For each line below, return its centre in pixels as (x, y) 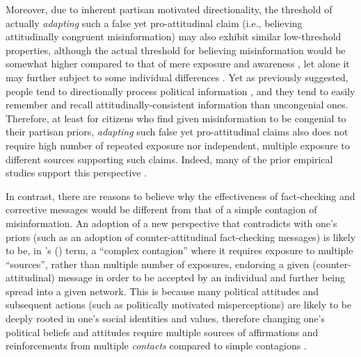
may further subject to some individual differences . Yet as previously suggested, (177, 77)
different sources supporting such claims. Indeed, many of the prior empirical (169, 159)
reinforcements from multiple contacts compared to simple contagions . (156, 346)
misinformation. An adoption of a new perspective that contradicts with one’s (171, 223)
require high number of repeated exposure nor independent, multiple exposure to (178, 145)
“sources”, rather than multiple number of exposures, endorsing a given (158, 264)
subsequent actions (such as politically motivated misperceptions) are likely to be (179, 305)
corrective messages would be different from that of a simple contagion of (161, 209)
